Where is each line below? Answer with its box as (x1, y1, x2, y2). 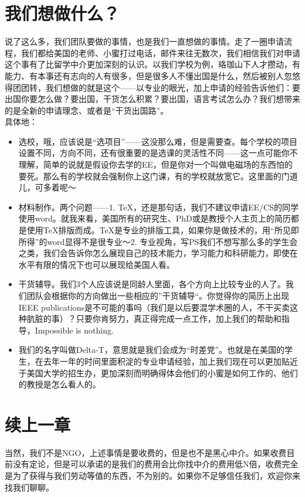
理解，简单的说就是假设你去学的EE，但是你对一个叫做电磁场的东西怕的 (18, 158, 293, 171)
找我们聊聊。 (5, 481, 54, 493)
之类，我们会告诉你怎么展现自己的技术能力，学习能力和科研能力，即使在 (18, 247, 298, 259)
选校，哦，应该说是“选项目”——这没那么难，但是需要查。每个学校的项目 (18, 135, 298, 147)
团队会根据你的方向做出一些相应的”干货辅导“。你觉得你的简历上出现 (26, 290, 290, 301)
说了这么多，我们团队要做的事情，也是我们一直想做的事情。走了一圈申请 (5, 35, 284, 47)
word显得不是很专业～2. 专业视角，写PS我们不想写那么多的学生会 (47, 235, 298, 247)
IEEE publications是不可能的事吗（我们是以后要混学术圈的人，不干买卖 (18, 301, 290, 313)
